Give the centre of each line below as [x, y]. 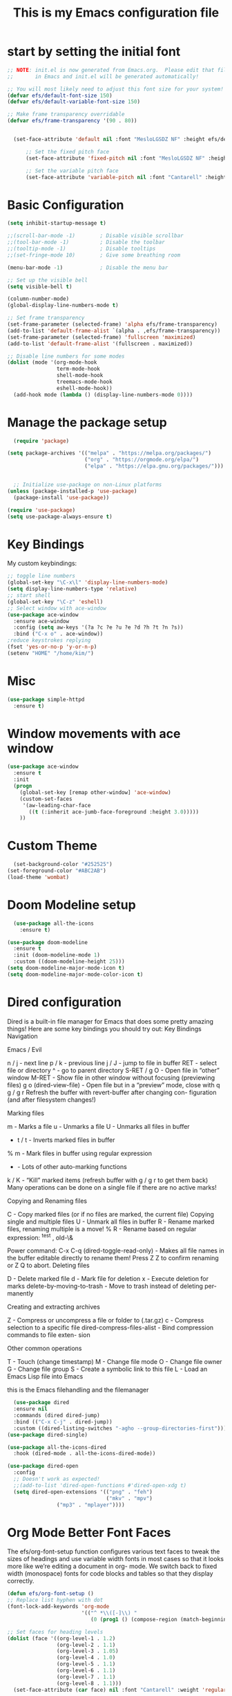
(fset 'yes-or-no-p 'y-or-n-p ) [52, 647]
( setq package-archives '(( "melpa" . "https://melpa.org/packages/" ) [109, 453]
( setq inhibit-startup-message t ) [57, 223]
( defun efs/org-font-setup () [51, 1594]
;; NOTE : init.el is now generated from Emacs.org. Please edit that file [118, 70]
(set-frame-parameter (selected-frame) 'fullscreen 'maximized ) [101, 337]
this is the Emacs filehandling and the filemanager [78, 1390]
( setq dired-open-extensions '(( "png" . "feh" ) [83, 1492]
